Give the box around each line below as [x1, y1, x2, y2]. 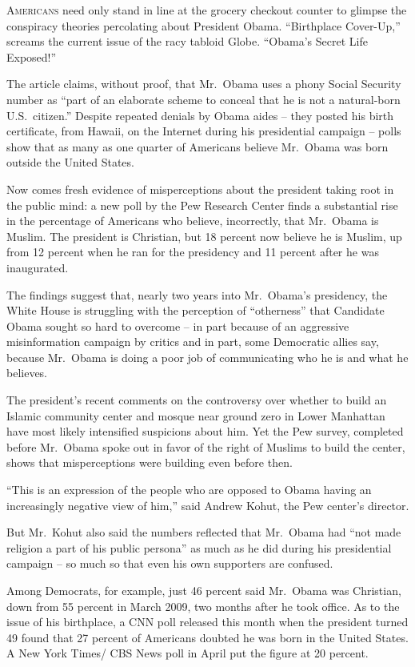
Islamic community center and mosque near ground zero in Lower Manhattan [6, 407, 385, 424]
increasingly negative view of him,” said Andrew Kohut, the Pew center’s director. [6, 496, 409, 513]
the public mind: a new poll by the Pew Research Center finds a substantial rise [6, 196, 398, 213]
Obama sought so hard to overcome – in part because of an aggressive [6, 317, 349, 334]
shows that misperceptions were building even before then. [6, 454, 293, 471]
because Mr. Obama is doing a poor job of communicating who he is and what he [6, 348, 409, 365]
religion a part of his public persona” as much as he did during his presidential [6, 539, 392, 556]
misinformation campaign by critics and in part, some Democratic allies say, [6, 333, 379, 350]
